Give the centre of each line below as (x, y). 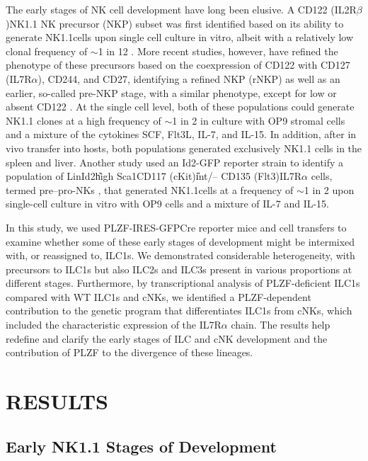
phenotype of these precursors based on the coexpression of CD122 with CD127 (178, 65)
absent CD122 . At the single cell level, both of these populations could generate (180, 107)
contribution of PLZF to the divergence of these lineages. (130, 352)
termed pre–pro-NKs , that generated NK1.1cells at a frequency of (150, 189)
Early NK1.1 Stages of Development (141, 446)
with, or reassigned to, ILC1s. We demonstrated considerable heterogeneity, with (180, 255)
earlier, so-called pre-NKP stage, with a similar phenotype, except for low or (171, 92)
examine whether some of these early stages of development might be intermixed (180, 241)
